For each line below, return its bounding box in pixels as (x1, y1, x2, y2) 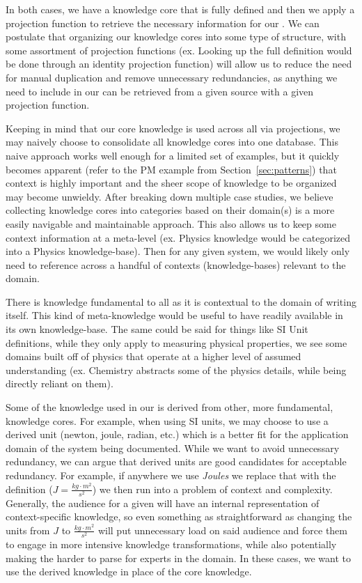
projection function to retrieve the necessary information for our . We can (6, 15, 320, 30)
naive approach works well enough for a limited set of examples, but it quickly (6, 148, 340, 162)
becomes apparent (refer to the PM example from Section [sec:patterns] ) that (6, 162, 337, 176)
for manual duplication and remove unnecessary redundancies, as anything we (6, 70, 338, 84)
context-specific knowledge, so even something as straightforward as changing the (6, 509, 352, 524)
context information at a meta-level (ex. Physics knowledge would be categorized (6, 230, 351, 244)
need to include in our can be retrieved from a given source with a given (6, 84, 314, 98)
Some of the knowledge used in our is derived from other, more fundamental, (6, 400, 333, 414)
